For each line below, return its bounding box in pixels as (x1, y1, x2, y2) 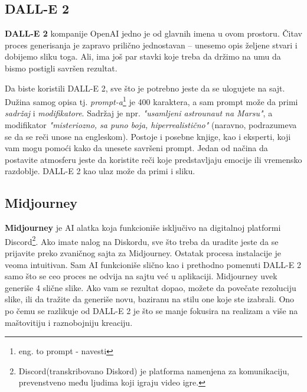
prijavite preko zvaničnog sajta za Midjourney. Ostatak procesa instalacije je (5, 247, 281, 259)
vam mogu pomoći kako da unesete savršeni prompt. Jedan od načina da (5, 142, 268, 154)
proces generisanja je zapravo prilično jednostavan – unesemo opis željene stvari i (5, 38, 298, 51)
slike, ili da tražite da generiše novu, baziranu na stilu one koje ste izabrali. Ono (5, 293, 295, 305)
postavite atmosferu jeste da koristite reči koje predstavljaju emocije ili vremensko (5, 153, 302, 165)
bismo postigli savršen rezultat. (5, 61, 117, 74)
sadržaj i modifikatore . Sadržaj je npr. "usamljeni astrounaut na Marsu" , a (5, 107, 273, 119)
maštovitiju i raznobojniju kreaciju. (5, 316, 133, 328)
